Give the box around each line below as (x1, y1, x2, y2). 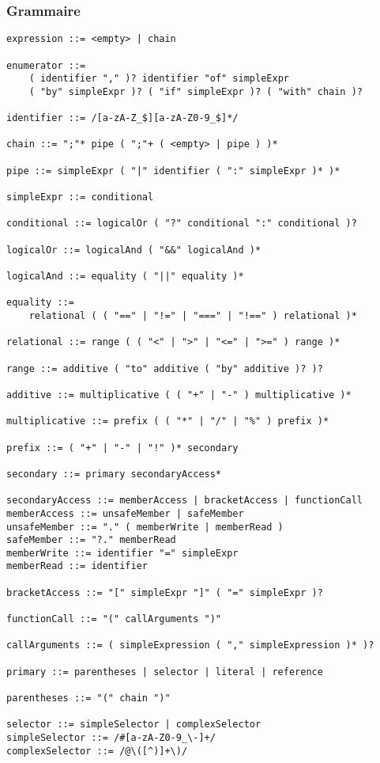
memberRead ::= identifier (6, 560, 148, 572)
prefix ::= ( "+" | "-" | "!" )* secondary (6, 442, 239, 454)
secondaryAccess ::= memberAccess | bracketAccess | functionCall (6, 495, 363, 507)
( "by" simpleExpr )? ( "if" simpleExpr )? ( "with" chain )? (28, 85, 363, 97)
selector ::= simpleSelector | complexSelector (6, 719, 261, 731)
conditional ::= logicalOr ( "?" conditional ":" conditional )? (6, 218, 357, 230)
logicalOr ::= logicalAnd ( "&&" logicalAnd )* (6, 244, 261, 256)
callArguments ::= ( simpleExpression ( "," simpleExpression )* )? (6, 640, 374, 651)
